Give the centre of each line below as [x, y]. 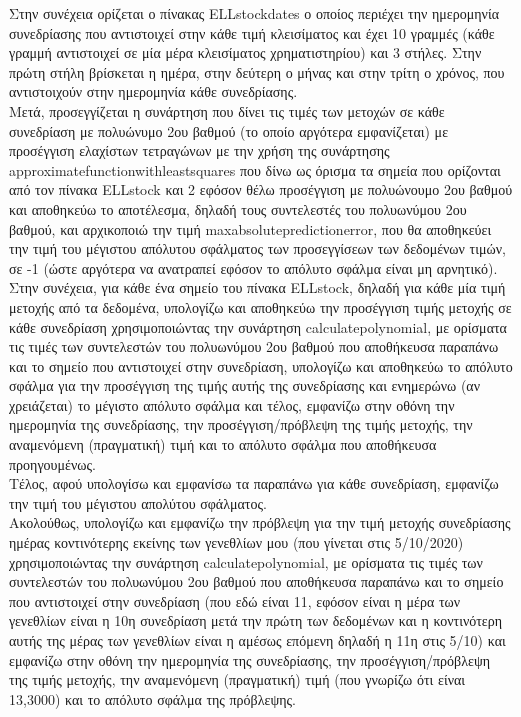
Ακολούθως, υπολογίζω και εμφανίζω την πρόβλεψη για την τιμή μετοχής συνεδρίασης [260, 522]
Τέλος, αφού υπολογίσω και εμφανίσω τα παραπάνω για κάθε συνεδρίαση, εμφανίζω [254, 483]
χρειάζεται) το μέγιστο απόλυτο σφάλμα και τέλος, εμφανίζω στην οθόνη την [232, 404]
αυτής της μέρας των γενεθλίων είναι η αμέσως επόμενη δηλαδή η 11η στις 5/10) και [257, 640]
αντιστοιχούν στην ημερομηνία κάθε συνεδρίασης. [153, 91]
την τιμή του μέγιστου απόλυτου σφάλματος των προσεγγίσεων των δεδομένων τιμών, [257, 248]
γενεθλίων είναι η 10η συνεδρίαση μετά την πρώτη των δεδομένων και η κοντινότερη [256, 620]
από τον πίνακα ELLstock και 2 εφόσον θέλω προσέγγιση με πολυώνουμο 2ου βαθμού [261, 189]
